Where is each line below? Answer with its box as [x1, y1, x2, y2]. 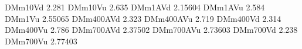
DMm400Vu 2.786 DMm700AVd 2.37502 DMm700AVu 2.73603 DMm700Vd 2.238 [5, 24, 298, 36]
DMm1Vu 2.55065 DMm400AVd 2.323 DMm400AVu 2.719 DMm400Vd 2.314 [5, 12, 281, 24]
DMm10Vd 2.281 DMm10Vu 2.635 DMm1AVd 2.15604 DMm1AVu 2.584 [5, 1, 265, 13]
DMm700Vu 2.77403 [5, 35, 77, 47]
